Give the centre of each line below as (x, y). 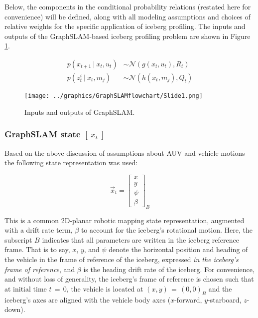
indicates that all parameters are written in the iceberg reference (140, 239)
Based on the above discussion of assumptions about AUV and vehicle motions (125, 153)
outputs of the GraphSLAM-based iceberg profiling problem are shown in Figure (128, 36)
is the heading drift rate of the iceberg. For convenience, (169, 269)
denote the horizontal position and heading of (178, 249)
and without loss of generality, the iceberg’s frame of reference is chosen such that (129, 279)
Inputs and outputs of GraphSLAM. (80, 112)
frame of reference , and (40, 269)
